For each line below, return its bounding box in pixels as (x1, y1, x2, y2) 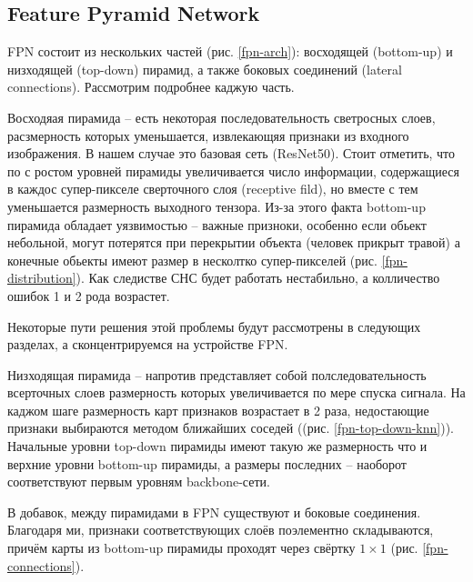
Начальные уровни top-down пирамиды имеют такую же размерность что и (7, 436, 428, 456)
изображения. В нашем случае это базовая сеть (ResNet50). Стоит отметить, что (7, 144, 456, 163)
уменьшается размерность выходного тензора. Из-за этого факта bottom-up (7, 196, 426, 216)
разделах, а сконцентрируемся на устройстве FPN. (7, 335, 288, 354)
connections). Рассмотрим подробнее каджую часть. (7, 77, 295, 96)
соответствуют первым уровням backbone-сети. (7, 472, 270, 491)
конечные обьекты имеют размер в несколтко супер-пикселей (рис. (7, 250, 377, 269)
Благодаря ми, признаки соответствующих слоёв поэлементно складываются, (7, 520, 434, 539)
